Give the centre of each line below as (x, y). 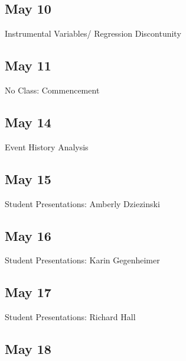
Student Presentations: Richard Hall (70, 317)
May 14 (28, 122)
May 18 (28, 349)
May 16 (28, 235)
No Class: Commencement (52, 90)
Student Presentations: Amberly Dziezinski (82, 203)
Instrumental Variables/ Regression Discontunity (93, 33)
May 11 (28, 65)
